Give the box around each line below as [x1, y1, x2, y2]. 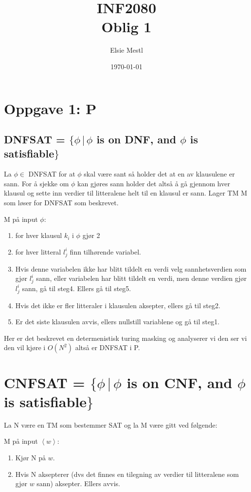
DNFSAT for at [28, 169, 75, 179]
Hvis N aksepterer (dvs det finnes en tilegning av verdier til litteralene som [15, 469, 239, 479]
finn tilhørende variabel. [70, 246, 141, 256]
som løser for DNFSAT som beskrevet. [4, 197, 119, 208]
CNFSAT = [4, 372, 85, 392]
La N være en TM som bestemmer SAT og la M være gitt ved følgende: [4, 419, 217, 430]
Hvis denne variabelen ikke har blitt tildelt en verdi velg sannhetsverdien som [15, 263, 247, 274]
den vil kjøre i [4, 342, 46, 353]
